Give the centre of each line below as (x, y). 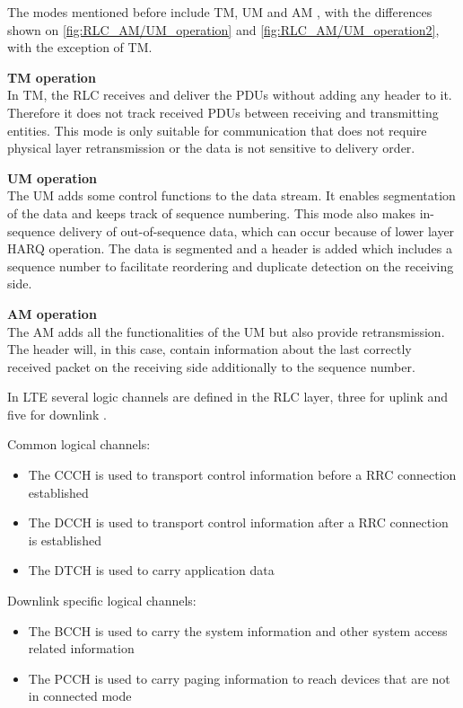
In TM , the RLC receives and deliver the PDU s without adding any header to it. (230, 95)
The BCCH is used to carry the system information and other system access (238, 630)
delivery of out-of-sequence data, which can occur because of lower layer (257, 230)
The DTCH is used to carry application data (151, 570)
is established (65, 540)
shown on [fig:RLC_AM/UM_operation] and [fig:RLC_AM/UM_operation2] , (223, 29)
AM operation (52, 313)
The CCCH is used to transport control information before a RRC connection (242, 475)
